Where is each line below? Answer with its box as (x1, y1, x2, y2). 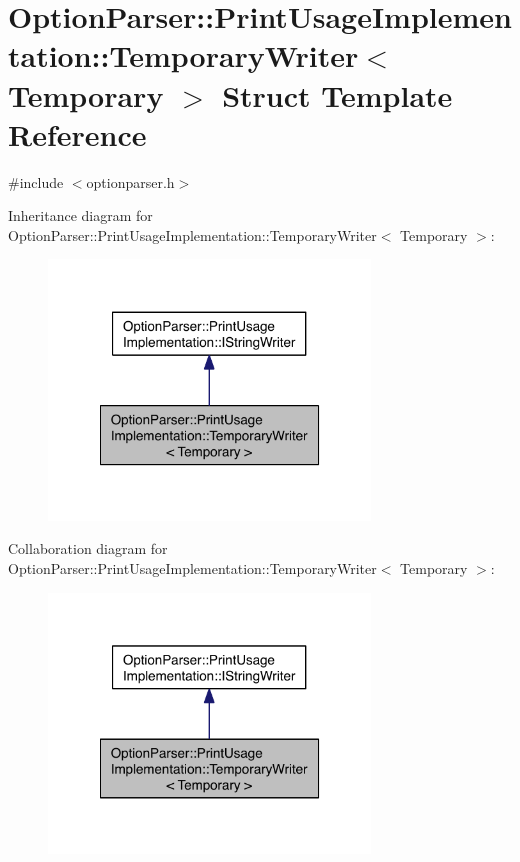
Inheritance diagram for (8, 205, 153, 226)
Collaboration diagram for (8, 538, 168, 559)
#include (8, 171, 64, 192)
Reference (8, 113, 147, 154)
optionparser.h (86, 171, 175, 192)
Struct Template (222, 74, 453, 115)
